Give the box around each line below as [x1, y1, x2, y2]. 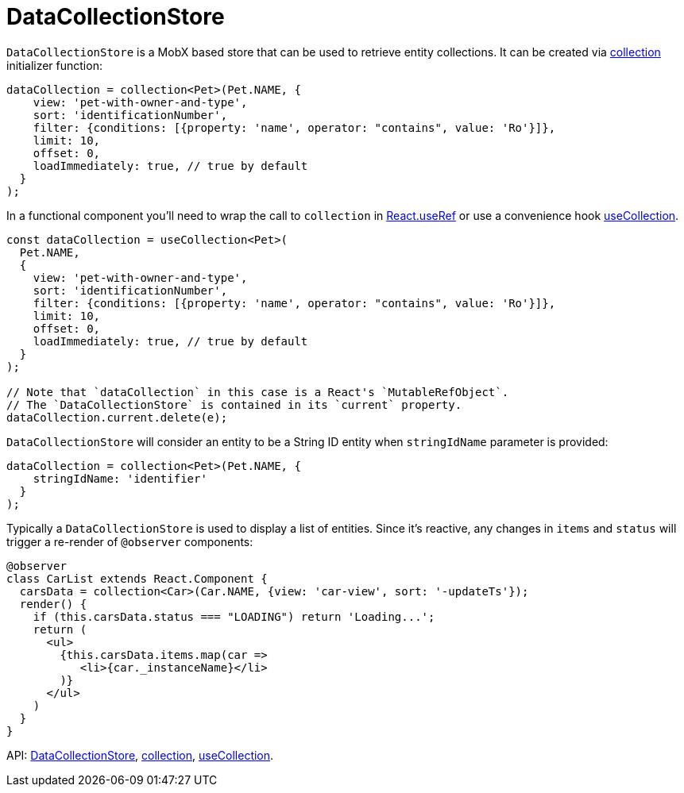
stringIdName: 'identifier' [33, 472, 207, 485]
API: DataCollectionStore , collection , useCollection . [6, 748, 274, 762]
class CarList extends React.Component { [6, 572, 268, 585]
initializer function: [6, 58, 102, 72]
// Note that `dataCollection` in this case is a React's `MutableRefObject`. [6, 385, 509, 398]
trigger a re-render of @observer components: [6, 534, 253, 549]
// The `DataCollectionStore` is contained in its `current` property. [6, 398, 462, 411]
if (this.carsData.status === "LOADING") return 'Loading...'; [33, 610, 435, 623]
